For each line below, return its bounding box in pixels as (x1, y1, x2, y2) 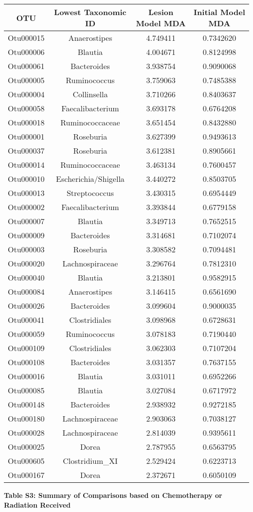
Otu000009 (8, 230, 45, 241)
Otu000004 (8, 88, 45, 100)
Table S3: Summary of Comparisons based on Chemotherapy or (4, 490, 222, 500)
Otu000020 (8, 258, 45, 269)
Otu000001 (8, 131, 45, 142)
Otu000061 (8, 60, 45, 71)
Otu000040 (8, 272, 45, 283)
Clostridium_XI (63, 455, 118, 466)
